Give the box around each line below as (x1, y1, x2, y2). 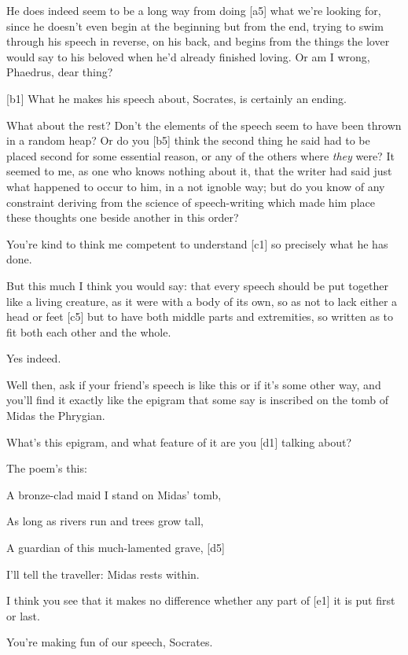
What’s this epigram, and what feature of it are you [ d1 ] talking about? (6, 433, 352, 450)
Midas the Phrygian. (6, 407, 105, 424)
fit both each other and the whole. (6, 323, 171, 340)
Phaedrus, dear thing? (6, 64, 113, 80)
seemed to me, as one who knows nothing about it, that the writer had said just (6, 163, 392, 179)
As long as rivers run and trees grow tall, (6, 513, 204, 529)
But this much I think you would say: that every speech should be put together (6, 277, 388, 293)
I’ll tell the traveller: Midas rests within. (6, 565, 200, 582)
